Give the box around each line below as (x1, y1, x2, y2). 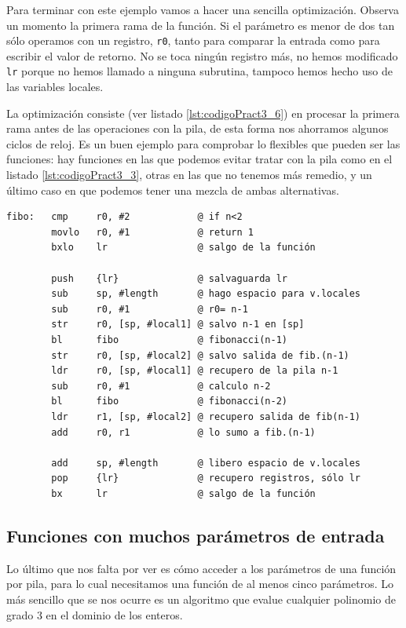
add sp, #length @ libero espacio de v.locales (51, 457, 361, 469)
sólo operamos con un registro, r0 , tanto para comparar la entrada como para (6, 32, 380, 49)
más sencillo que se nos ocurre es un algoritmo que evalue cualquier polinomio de (6, 590, 396, 607)
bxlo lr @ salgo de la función (51, 242, 316, 254)
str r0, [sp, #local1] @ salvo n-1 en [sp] (51, 319, 305, 330)
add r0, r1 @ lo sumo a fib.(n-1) (51, 426, 316, 438)
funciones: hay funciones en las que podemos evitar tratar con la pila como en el (6, 151, 393, 167)
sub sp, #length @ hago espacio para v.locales (51, 288, 361, 300)
